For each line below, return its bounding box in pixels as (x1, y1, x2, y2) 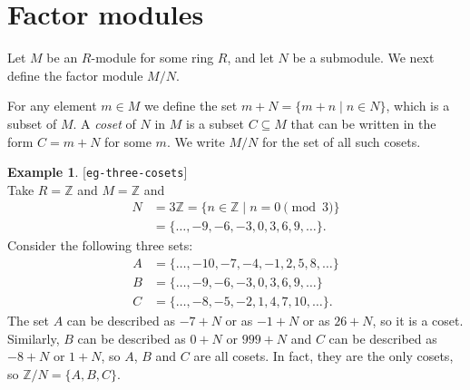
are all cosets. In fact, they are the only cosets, (193, 346, 454, 366)
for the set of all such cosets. (261, 132, 421, 151)
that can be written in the (290, 113, 436, 132)
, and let (227, 48, 274, 67)
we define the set (143, 96, 238, 115)
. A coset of (73, 113, 136, 132)
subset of (7, 113, 57, 132)
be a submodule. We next (292, 48, 435, 67)
